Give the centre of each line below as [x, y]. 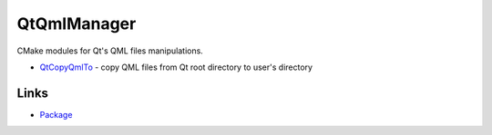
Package [56, 114]
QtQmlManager [77, 24]
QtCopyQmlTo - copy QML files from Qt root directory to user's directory [176, 67]
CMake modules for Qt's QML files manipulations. [110, 51]
